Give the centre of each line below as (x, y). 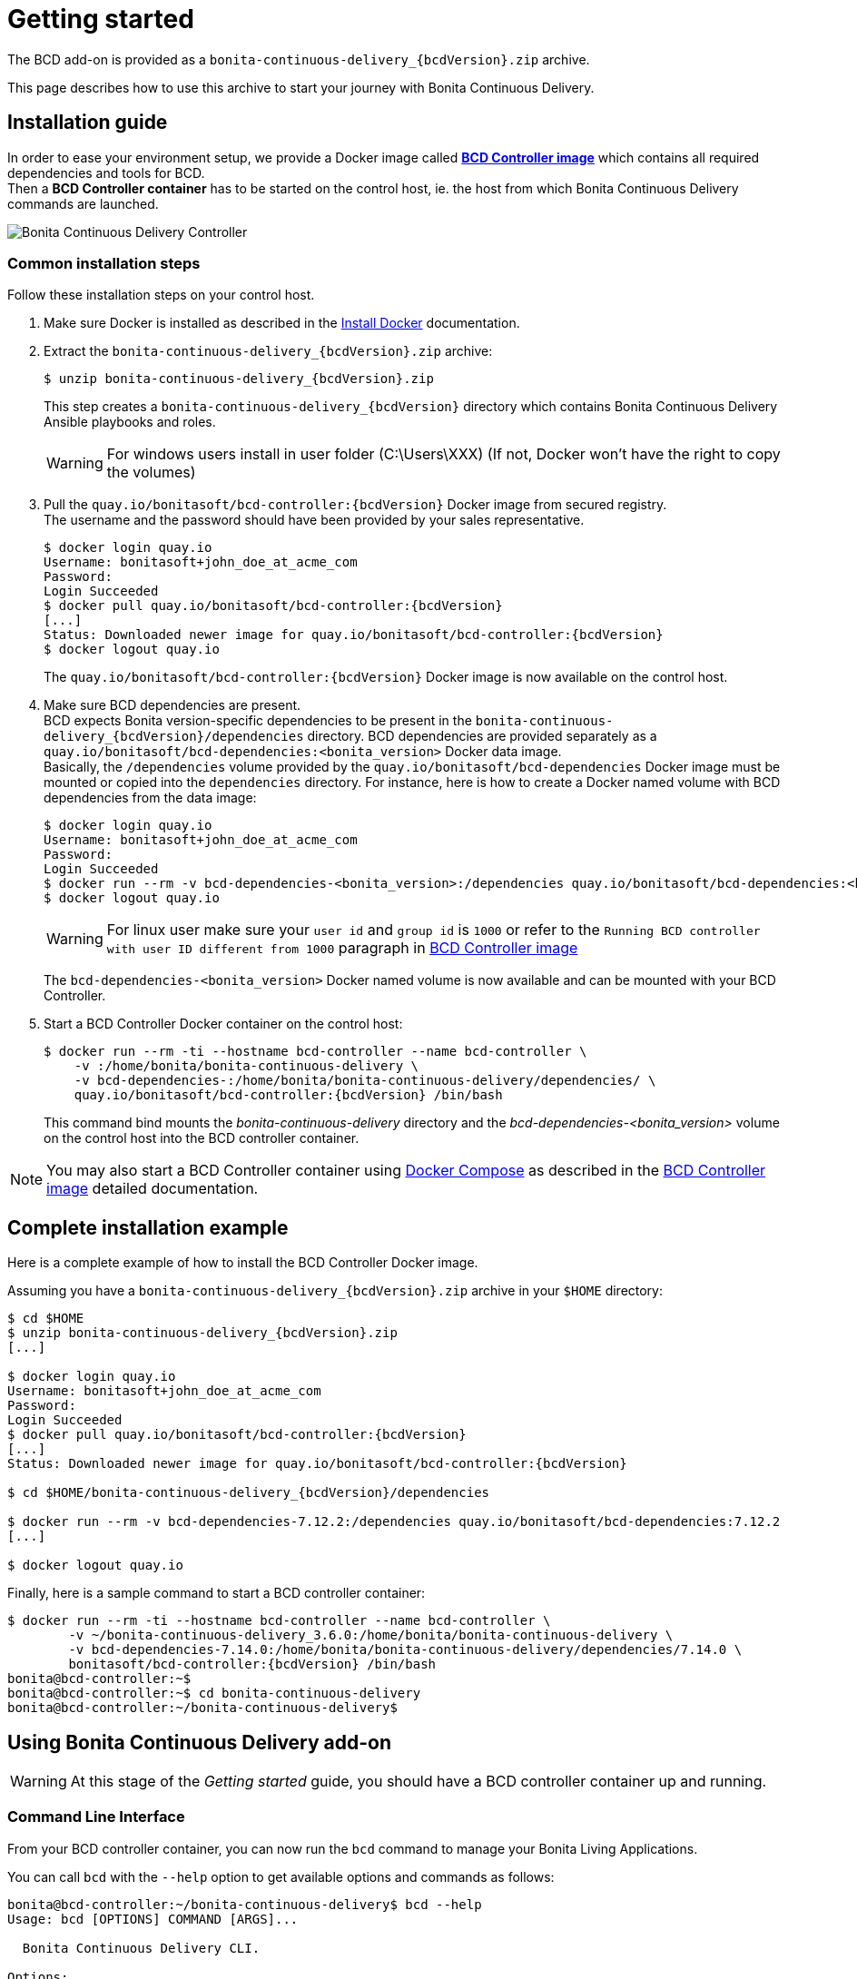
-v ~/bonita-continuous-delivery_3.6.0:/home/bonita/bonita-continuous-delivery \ (371, 1635)
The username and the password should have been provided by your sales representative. (314, 520)
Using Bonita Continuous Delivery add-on (200, 1742)
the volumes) (151, 473)
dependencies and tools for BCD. (106, 172)
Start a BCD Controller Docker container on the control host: (223, 1024)
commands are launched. (83, 203)
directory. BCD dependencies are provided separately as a (482, 736)
